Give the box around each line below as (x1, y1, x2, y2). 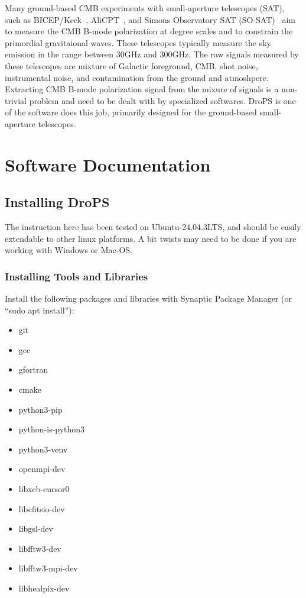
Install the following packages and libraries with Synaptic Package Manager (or (5, 292, 292, 305)
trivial (5, 94, 27, 106)
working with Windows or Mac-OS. (5, 244, 133, 256)
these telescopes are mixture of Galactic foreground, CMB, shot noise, (5, 59, 258, 72)
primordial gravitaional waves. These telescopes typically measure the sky (5, 36, 271, 49)
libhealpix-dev (18, 582, 70, 594)
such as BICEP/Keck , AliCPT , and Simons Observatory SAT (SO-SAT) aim (5, 13, 295, 25)
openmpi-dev (18, 463, 66, 475)
